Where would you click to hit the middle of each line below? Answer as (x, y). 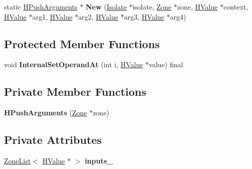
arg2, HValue (98, 16)
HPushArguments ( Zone (46, 113)
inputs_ (99, 160)
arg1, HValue (52, 16)
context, (236, 7)
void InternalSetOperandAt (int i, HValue (74, 64)
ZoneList (18, 160)
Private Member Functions (75, 92)
